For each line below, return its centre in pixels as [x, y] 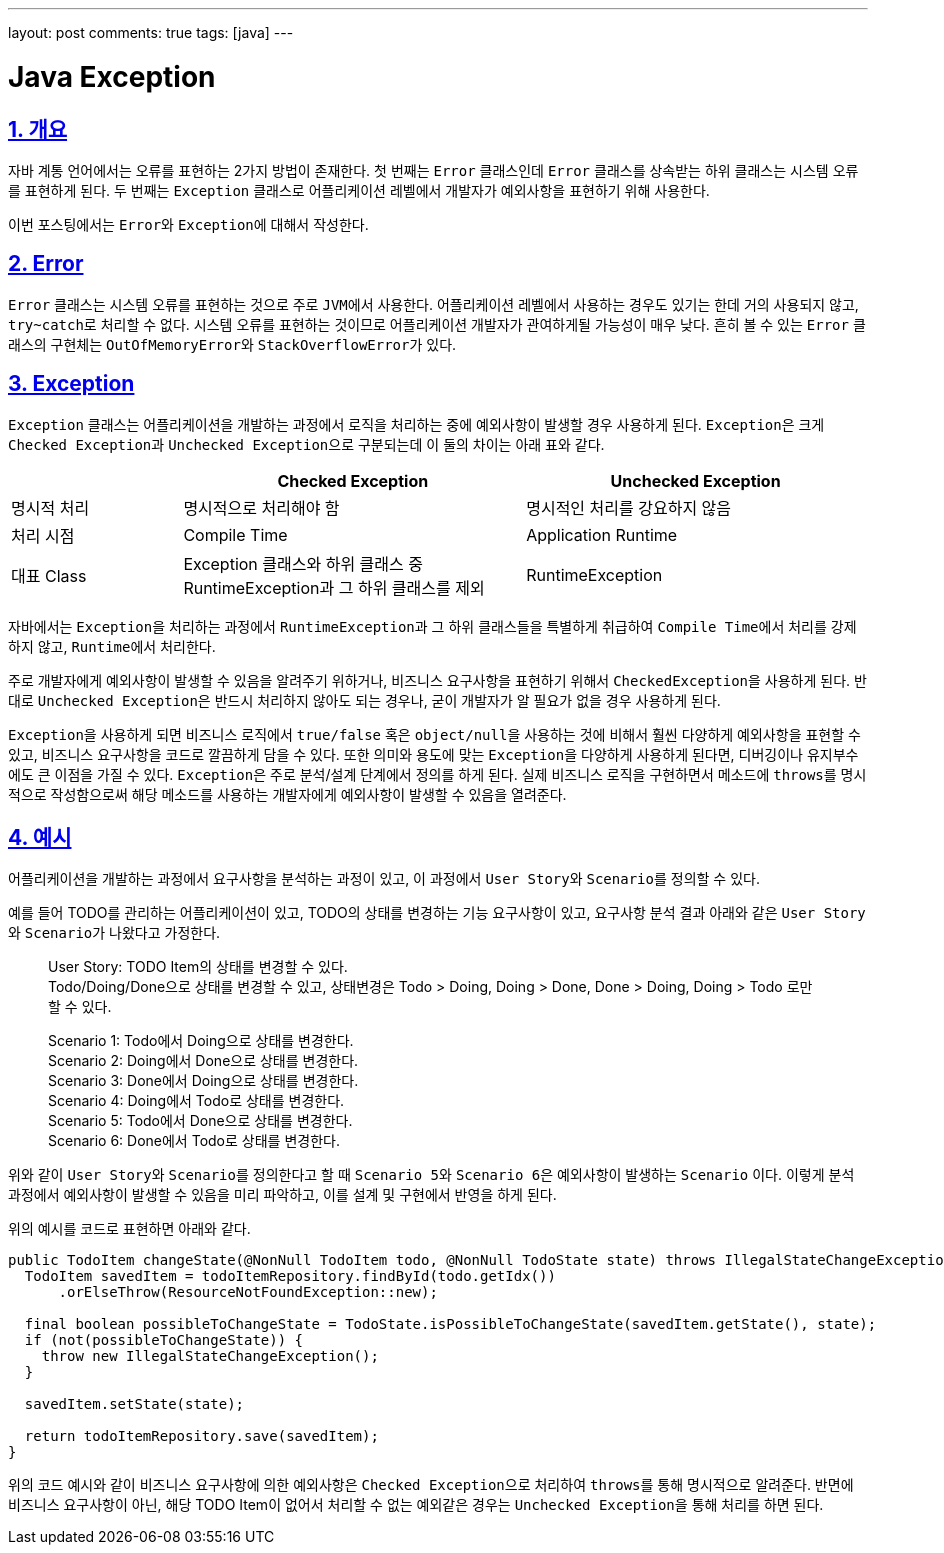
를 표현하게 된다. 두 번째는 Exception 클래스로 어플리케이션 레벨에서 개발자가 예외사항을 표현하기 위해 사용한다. [359, 190]
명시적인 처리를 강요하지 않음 [629, 507]
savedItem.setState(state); [134, 1404]
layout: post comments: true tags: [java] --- [151, 32]
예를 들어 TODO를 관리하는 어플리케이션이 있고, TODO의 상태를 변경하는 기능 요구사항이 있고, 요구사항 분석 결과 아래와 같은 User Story [437, 913]
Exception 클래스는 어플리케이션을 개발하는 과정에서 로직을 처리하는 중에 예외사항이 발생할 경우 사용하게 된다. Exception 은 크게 [416, 424]
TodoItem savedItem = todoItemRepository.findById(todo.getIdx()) [290, 1276]
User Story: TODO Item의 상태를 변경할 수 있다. [198, 967]
